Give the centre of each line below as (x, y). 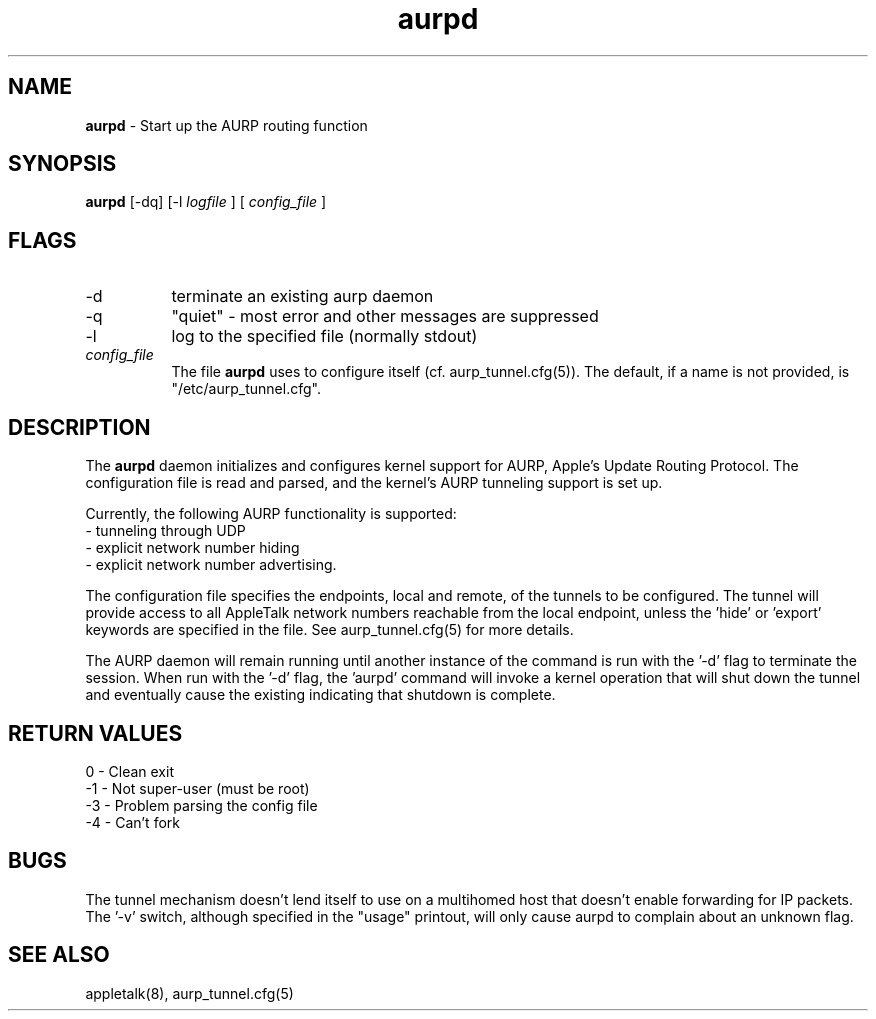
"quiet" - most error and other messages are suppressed (385, 316)
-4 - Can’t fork (132, 822)
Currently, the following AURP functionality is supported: (271, 514)
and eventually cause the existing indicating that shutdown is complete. (320, 695)
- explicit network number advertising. (211, 565)
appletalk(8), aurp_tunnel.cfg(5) (189, 993)
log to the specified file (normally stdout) (324, 336)
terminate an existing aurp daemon (302, 296)
